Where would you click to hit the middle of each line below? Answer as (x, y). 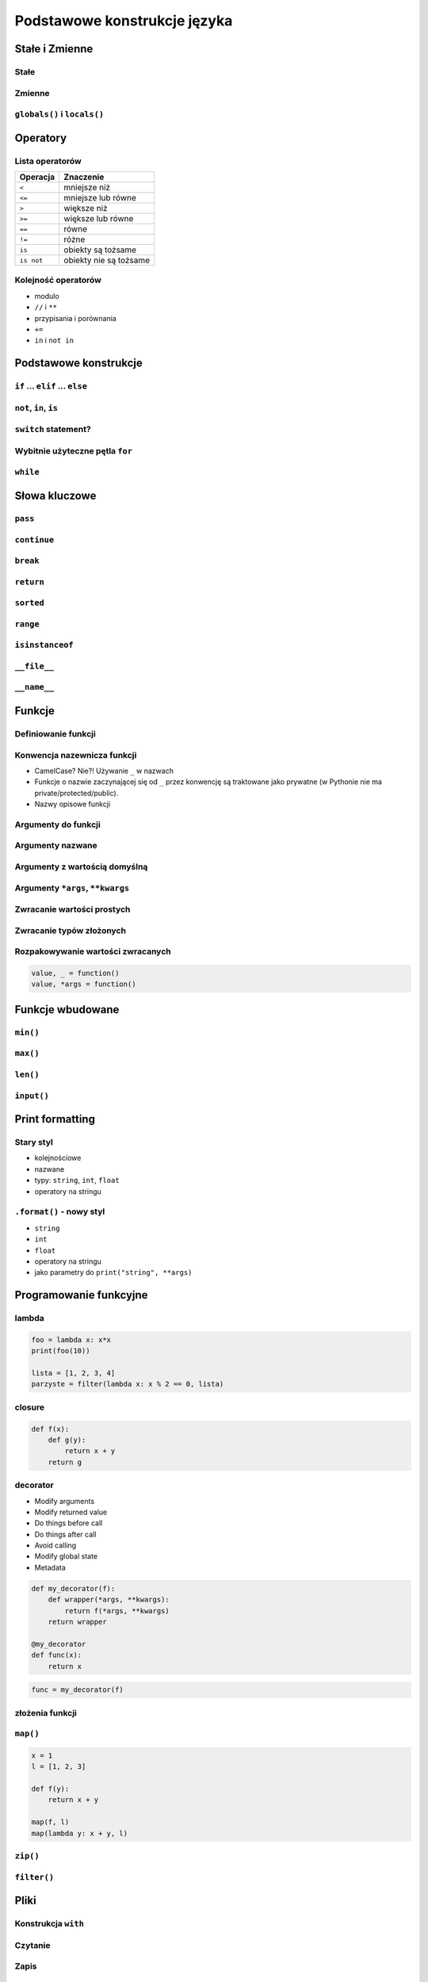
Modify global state (66, 1556)
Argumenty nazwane (56, 846)
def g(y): (67, 1440)
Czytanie (32, 1945)
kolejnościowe (58, 1158)
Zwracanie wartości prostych (73, 909)
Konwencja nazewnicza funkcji (76, 755)
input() (32, 1096)
